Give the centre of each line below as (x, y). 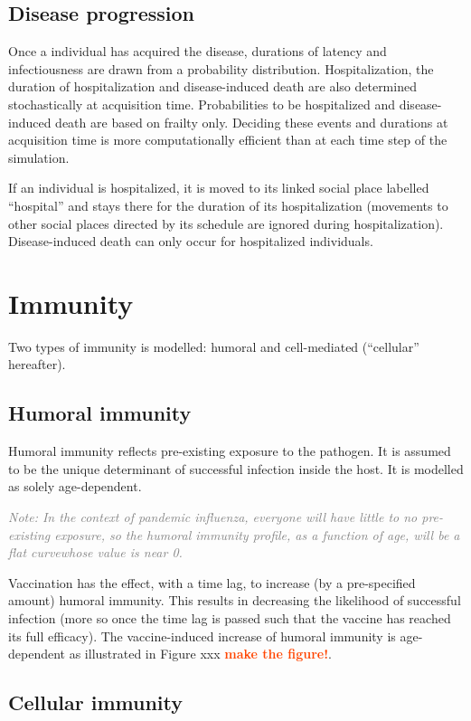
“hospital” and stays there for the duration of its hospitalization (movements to (228, 205)
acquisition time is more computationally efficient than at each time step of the (228, 140)
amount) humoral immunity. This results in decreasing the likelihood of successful (235, 600)
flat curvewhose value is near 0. (95, 552)
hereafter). (37, 364)
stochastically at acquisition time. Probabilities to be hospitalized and (202, 104)
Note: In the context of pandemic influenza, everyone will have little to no (213, 517)
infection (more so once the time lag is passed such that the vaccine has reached (230, 618)
